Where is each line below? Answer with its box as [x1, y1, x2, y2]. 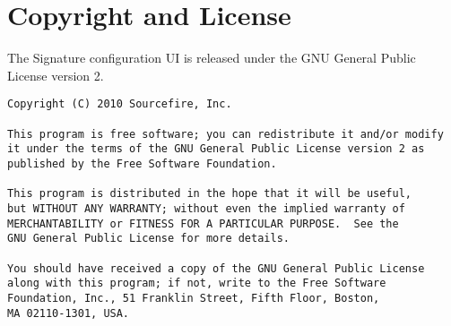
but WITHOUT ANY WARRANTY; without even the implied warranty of [7, 202, 405, 215]
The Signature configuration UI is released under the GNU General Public [7, 48, 416, 67]
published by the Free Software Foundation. [7, 157, 277, 170]
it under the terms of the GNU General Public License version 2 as [7, 142, 425, 156]
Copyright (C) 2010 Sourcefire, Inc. [7, 98, 232, 111]
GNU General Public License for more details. [7, 232, 290, 245]
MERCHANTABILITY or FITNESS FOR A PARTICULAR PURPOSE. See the [7, 217, 399, 230]
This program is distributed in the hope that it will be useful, [7, 187, 412, 201]
